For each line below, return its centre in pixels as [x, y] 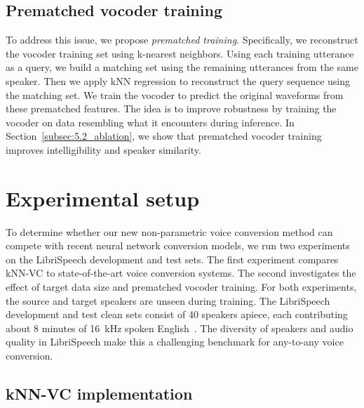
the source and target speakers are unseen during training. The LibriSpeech [168, 300]
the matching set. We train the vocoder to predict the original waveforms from [175, 94]
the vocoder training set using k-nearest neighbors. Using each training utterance [180, 53]
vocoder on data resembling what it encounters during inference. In [150, 122]
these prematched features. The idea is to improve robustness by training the [171, 108]
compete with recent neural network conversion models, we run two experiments [178, 245]
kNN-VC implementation [99, 393]
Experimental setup [103, 198]
